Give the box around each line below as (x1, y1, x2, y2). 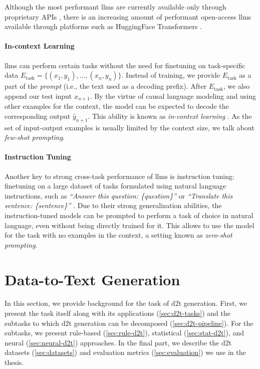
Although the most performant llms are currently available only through (5, 2, 226, 12)
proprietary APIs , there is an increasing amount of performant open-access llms (5, 11, 251, 22)
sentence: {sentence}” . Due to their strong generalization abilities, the (5, 200, 222, 211)
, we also (223, 81, 250, 91)
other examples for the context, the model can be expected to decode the (5, 101, 229, 111)
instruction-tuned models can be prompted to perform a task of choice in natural (5, 210, 253, 220)
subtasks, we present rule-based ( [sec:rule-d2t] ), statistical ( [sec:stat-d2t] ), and (5, 327, 244, 338)
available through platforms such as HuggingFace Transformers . (5, 21, 202, 32)
